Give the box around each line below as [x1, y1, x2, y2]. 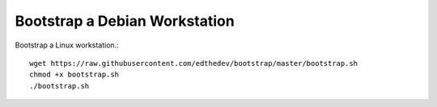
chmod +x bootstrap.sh [29, 70, 120, 80]
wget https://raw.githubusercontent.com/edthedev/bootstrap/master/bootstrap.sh [29, 59, 359, 68]
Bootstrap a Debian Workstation [15, 12, 235, 30]
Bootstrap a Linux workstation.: [15, 40, 119, 50]
